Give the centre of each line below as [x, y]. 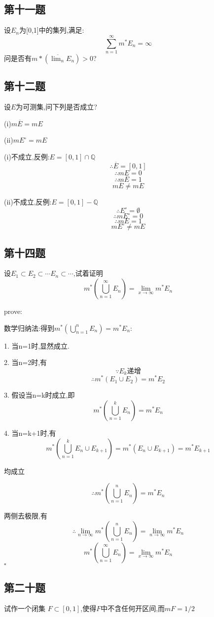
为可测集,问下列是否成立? [56, 107]
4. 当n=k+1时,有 [30, 433]
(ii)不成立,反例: [28, 202]
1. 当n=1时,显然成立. [37, 345]
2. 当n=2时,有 [26, 362]
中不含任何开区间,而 [133, 608]
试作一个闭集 [25, 608]
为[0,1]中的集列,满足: [52, 30]
